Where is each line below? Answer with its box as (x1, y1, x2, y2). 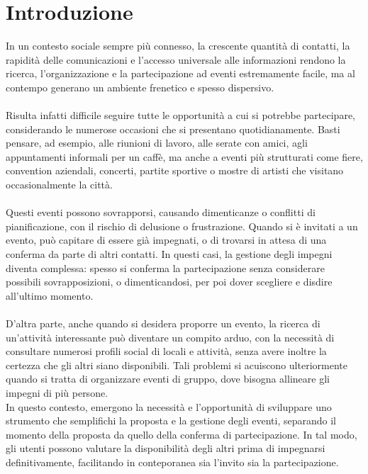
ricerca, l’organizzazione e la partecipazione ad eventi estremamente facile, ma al (6, 66, 355, 81)
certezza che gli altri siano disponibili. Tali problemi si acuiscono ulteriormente (6, 357, 347, 372)
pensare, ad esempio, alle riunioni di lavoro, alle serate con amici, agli (6, 135, 308, 150)
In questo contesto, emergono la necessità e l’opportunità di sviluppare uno (6, 399, 332, 414)
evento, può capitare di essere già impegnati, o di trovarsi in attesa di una (6, 232, 327, 247)
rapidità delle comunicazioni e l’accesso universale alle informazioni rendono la (6, 52, 346, 67)
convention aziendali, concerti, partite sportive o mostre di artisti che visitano (6, 163, 344, 178)
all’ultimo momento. (6, 288, 94, 303)
